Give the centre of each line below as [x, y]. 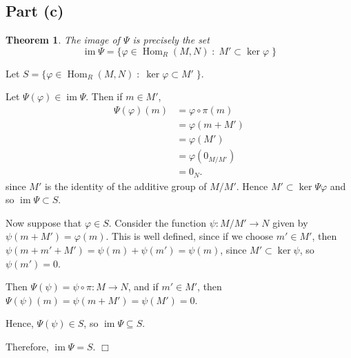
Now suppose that [44, 222]
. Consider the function [158, 222]
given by [290, 222]
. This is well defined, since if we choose [190, 236]
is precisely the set [171, 40]
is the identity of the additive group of [126, 186]
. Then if [104, 96]
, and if [143, 286]
